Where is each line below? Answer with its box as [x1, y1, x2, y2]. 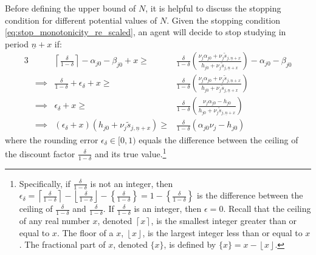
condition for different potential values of [5, 13, 157, 26]
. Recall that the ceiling [223, 202, 311, 215]
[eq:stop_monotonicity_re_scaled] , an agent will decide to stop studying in [5, 25, 286, 38]
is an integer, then [134, 202, 202, 215]
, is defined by [163, 238, 216, 251]
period [5, 37, 29, 50]
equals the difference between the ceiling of [139, 133, 298, 146]
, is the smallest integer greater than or [151, 214, 297, 227]
